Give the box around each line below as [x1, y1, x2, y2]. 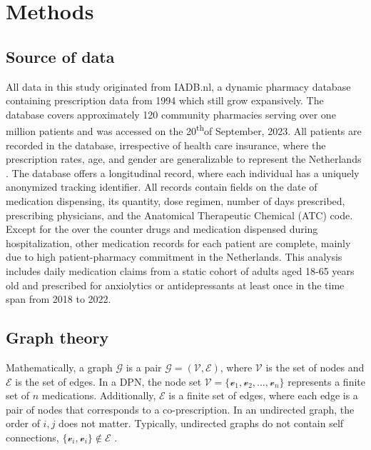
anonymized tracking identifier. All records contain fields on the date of [6, 179, 317, 194]
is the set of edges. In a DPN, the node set [15, 374, 202, 389]
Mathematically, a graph [6, 359, 113, 374]
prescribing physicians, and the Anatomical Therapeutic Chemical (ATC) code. [6, 207, 353, 222]
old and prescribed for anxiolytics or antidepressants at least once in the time [6, 277, 345, 292]
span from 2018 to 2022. [6, 291, 111, 306]
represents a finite [288, 374, 365, 389]
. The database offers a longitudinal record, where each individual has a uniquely [6, 165, 360, 180]
